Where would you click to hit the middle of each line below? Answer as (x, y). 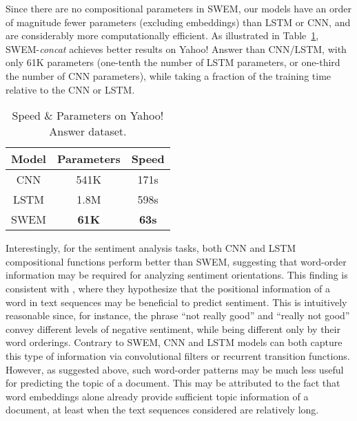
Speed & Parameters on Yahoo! (88, 116)
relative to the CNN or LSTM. (70, 89)
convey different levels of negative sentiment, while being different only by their (173, 328)
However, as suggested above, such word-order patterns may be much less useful (175, 369)
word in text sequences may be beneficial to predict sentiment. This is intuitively (176, 302)
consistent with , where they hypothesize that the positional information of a (168, 288)
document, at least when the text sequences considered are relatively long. (162, 410)
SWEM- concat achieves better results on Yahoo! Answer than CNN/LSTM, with (176, 48)
